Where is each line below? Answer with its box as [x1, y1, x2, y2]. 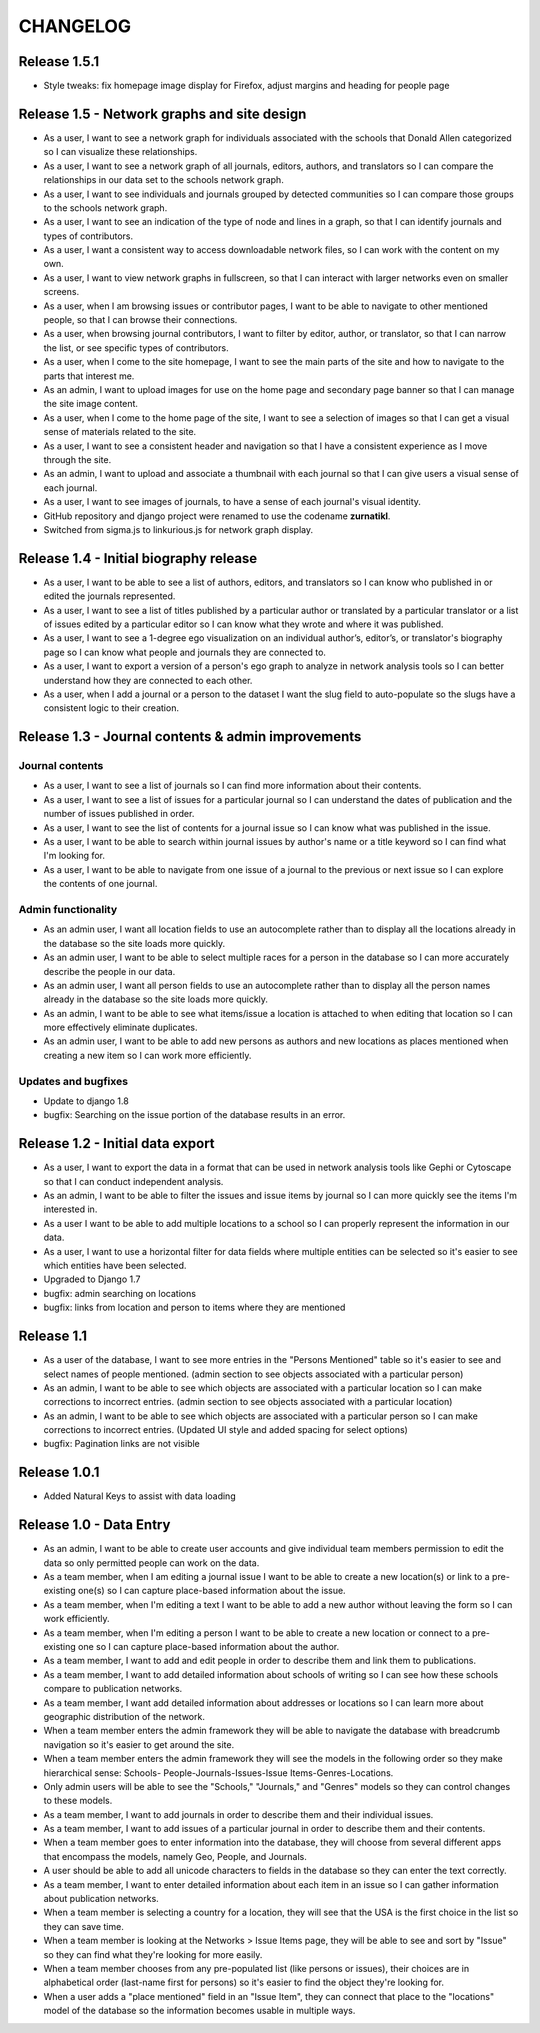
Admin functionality [18, 902, 118, 916]
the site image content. [43, 398, 139, 410]
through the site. [43, 453, 112, 465]
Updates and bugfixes [18, 1074, 129, 1088]
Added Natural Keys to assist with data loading [43, 1490, 236, 1502]
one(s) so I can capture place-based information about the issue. [78, 1585, 346, 1597]
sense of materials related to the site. [43, 426, 197, 438]
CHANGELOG [18, 15, 132, 37]
